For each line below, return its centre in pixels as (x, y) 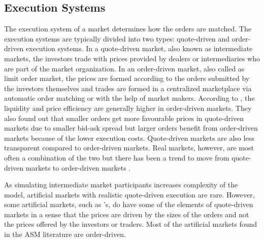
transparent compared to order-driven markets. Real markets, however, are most (129, 148)
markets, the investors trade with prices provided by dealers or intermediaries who (132, 58)
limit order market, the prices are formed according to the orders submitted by (127, 78)
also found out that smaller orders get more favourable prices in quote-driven (124, 118)
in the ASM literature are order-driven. (65, 234)
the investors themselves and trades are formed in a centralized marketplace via (128, 88)
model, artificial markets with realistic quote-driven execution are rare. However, (129, 194)
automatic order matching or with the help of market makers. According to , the (129, 98)
